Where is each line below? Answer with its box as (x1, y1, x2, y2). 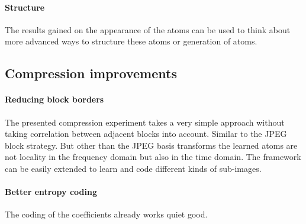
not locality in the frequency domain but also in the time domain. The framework (5, 151, 301, 163)
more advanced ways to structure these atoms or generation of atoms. (5, 35, 257, 47)
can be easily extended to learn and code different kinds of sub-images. (5, 162, 262, 174)
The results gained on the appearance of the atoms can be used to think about (5, 23, 291, 36)
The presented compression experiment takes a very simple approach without (5, 116, 285, 128)
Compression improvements (5, 64, 177, 82)
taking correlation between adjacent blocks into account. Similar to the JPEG (5, 127, 287, 140)
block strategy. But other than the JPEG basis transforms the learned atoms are (5, 139, 298, 151)
